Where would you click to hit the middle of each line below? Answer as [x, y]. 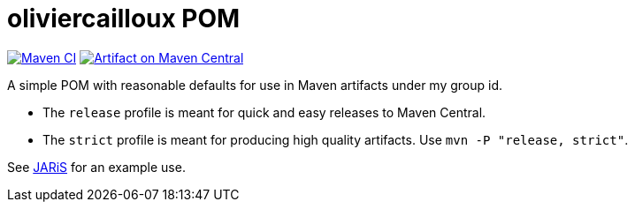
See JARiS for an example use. [96, 167]
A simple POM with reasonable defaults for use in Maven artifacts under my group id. [255, 85]
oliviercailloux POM [124, 19]
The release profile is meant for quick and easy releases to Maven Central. [264, 112]
